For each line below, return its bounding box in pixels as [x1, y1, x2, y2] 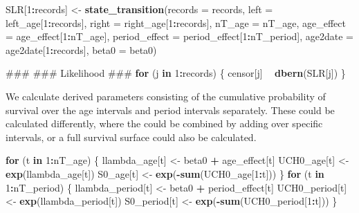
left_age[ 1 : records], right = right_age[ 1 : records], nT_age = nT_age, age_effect [6, 15, 346, 30]
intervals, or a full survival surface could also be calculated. [6, 129, 257, 144]
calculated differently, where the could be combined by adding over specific [6, 116, 323, 131]
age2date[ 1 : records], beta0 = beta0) [6, 42, 157, 57]
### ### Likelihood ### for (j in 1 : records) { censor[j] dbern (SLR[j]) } [6, 66, 346, 80]
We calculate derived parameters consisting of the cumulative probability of [6, 89, 326, 103]
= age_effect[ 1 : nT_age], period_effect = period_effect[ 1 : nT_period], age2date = [6, 29, 353, 44]
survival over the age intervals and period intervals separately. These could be [6, 102, 335, 117]
